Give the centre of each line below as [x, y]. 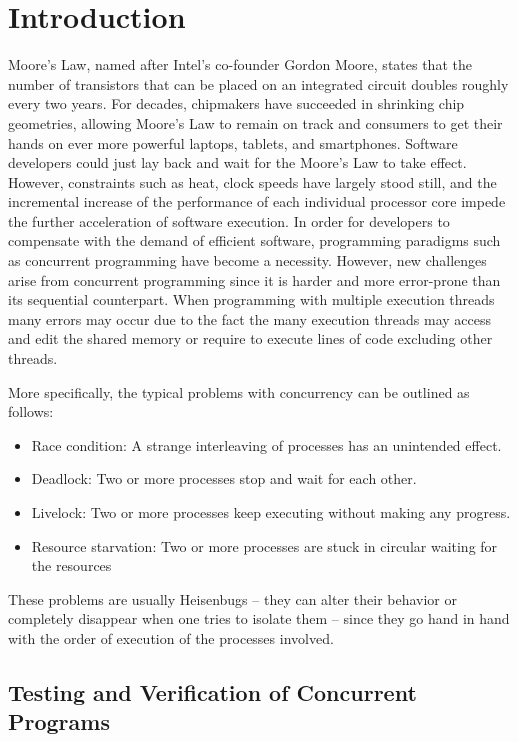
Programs [59, 721]
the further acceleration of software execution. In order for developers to [229, 220]
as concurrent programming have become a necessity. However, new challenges [247, 260]
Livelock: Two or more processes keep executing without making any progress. [271, 512]
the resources [71, 565]
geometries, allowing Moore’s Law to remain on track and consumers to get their [255, 122]
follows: [31, 411]
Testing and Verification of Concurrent [212, 691]
